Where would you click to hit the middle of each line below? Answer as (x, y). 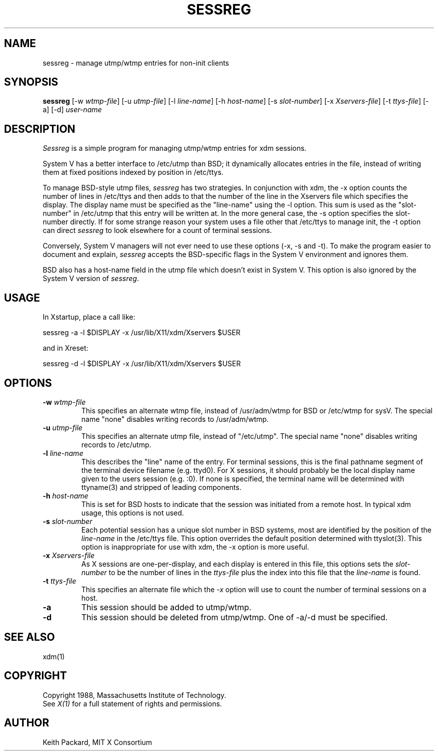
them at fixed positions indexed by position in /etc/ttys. (133, 172)
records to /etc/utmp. (116, 444)
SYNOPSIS (31, 82)
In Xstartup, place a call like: (89, 317)
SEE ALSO (29, 637)
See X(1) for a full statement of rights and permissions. (132, 703)
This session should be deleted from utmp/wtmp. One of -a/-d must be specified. (234, 617)
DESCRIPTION (40, 129)
